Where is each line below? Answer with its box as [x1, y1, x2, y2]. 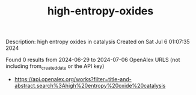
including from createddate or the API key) [5, 63, 105, 71]
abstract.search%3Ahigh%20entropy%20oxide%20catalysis [14, 82, 166, 89]
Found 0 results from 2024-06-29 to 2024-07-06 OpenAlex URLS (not [5, 56, 180, 64]
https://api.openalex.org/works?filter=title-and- [14, 75, 132, 82]
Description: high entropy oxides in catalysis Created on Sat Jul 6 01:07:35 [5, 38, 190, 46]
